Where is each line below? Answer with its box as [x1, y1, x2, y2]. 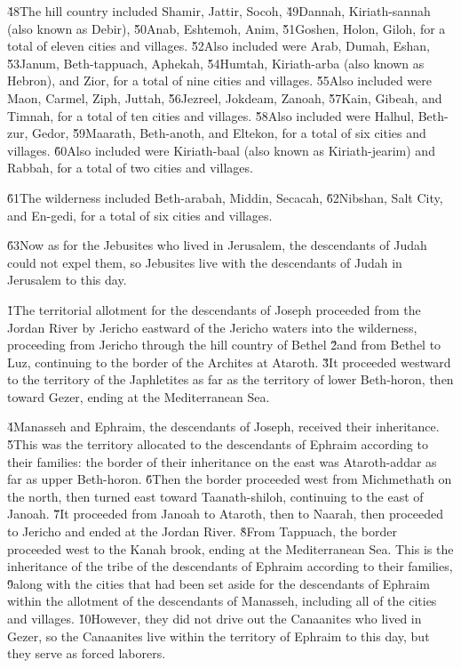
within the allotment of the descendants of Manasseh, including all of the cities [7, 592, 437, 610]
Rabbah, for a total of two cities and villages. [7, 158, 253, 177]
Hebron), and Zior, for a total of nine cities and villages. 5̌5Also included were [7, 71, 432, 90]
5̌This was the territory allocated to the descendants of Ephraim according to [7, 435, 428, 454]
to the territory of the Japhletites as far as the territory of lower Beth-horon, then [7, 370, 454, 389]
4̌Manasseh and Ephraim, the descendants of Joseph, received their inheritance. [7, 417, 440, 436]
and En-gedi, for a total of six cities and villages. [7, 205, 273, 224]
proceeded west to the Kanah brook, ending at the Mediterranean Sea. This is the [7, 539, 454, 558]
